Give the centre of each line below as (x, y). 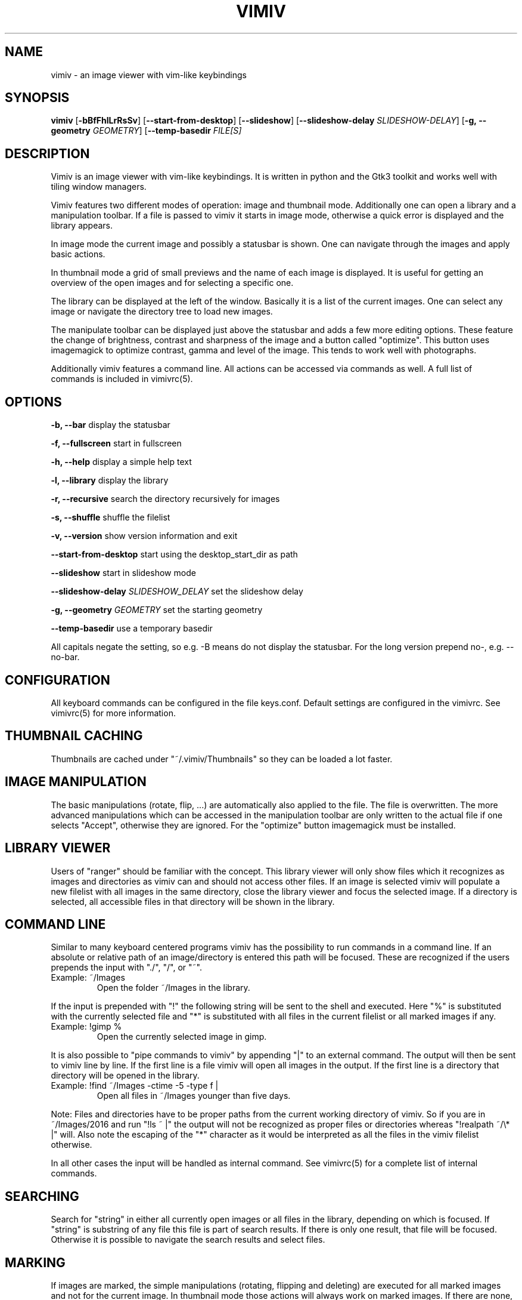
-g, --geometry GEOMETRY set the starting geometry (157, 610)
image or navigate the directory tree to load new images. (162, 312)
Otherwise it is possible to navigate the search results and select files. (188, 1240)
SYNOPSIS (37, 98)
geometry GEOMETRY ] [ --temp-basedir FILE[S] (146, 131)
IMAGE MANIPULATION (76, 782)
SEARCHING (42, 1196)
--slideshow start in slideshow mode (123, 573)
